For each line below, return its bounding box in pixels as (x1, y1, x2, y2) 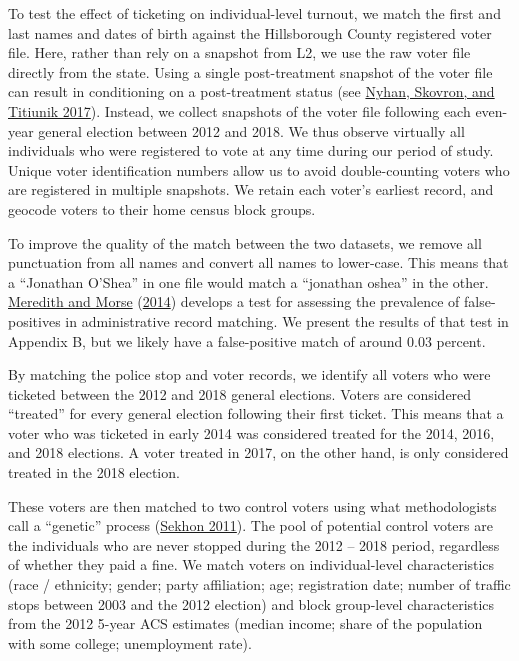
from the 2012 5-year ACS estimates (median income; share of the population (8, 613, 483, 634)
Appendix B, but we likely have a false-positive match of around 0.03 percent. (8, 330, 486, 351)
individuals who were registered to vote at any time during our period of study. (8, 140, 494, 161)
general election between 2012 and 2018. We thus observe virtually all (38, 120, 465, 141)
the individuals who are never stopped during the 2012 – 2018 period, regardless (8, 534, 500, 555)
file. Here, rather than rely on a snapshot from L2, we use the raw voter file (8, 42, 471, 63)
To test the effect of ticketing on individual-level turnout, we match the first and (8, 3, 501, 23)
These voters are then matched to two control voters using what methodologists (8, 495, 497, 516)
